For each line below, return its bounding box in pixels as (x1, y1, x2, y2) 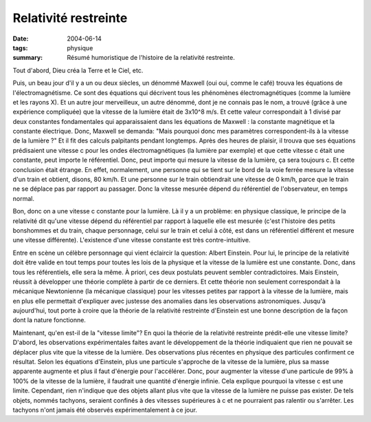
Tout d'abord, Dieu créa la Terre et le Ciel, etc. (12, 66, 144, 74)
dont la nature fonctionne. (12, 316, 86, 324)
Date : (12, 34, 29, 43)
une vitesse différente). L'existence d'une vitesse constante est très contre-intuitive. (12, 236, 251, 244)
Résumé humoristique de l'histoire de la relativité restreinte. (67, 54, 235, 62)
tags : (12, 43, 28, 52)
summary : (12, 54, 43, 62)
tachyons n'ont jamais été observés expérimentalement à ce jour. (12, 406, 197, 414)
